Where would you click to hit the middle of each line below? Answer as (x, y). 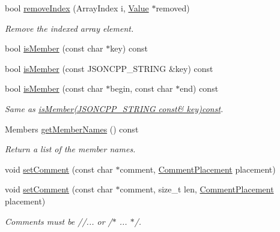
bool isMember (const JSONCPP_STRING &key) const (109, 68)
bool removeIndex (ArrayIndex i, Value (77, 8)
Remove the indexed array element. (69, 28)
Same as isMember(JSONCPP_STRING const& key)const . (114, 108)
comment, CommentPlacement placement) (198, 169)
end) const (199, 88)
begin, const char (142, 88)
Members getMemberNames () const (72, 129)
